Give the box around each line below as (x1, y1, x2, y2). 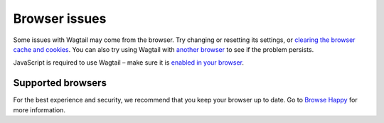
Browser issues (13, 11, 107, 26)
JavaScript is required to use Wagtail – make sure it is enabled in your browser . (13, 58, 245, 67)
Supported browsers (13, 77, 107, 89)
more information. (13, 105, 65, 114)
